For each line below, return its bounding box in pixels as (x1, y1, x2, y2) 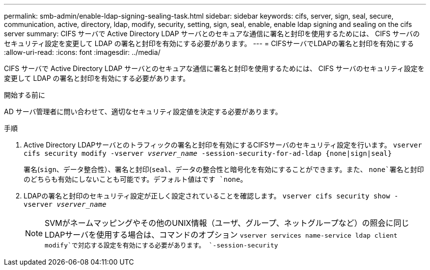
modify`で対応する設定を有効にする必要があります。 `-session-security (45, 242, 278, 249)
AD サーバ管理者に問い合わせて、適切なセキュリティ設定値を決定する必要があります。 (4, 107, 282, 116)
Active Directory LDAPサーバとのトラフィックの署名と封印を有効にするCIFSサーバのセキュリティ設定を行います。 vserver (24, 141, 422, 149)
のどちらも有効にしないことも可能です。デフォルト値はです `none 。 (24, 175, 247, 183)
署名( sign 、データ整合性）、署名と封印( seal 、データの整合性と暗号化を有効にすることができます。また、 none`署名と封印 (24, 165, 424, 173)
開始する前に (4, 91, 45, 99)
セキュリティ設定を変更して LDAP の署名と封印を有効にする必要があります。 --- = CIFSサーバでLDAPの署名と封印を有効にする (4, 39, 414, 48)
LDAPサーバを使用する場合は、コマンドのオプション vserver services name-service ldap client (45, 230, 398, 240)
